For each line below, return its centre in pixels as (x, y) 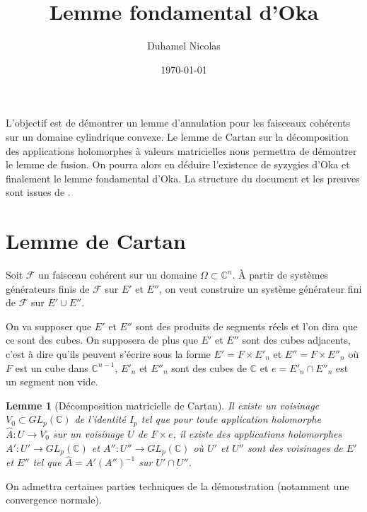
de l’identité (100, 419)
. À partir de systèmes (280, 274)
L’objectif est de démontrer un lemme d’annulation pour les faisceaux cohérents (178, 123)
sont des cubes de (209, 367)
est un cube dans (52, 367)
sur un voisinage (88, 434)
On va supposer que (49, 326)
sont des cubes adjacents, (296, 340)
